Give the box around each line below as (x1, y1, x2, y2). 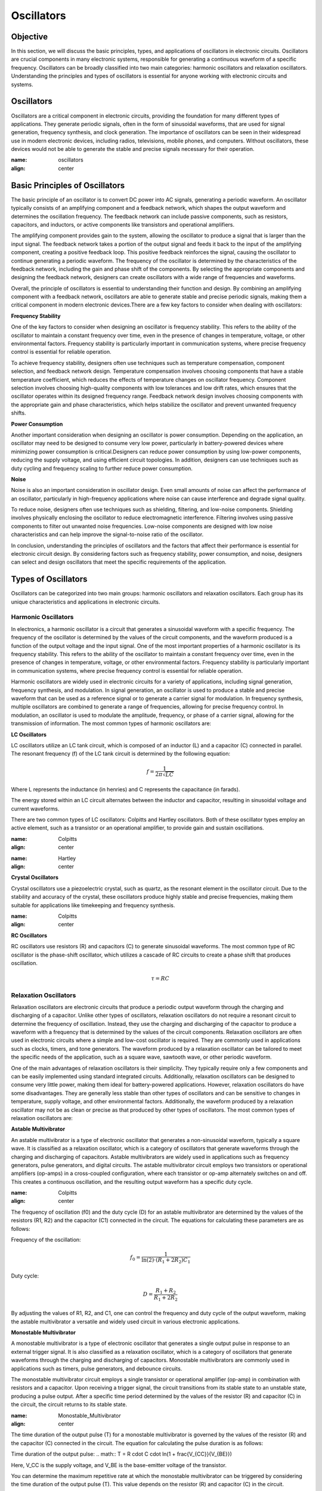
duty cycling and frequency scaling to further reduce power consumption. (11, 465, 193, 472)
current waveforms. (11, 805, 60, 812)
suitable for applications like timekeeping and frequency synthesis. (11, 901, 175, 909)
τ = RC (151, 975, 170, 982)
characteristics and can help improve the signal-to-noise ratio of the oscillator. (11, 531, 204, 538)
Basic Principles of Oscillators (11, 180, 125, 190)
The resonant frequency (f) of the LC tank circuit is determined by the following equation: (11, 750, 231, 757)
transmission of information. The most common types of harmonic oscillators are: (11, 720, 212, 727)
